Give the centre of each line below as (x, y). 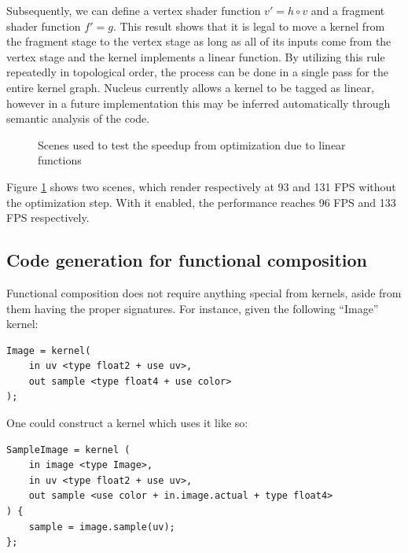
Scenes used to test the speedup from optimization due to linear (192, 144)
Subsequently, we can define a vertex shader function (134, 10)
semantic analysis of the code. (78, 118)
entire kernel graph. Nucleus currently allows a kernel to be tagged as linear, (190, 87)
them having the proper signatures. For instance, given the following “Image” (193, 308)
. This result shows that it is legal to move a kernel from (249, 26)
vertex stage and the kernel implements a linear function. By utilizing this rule (196, 56)
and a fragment (348, 10)
